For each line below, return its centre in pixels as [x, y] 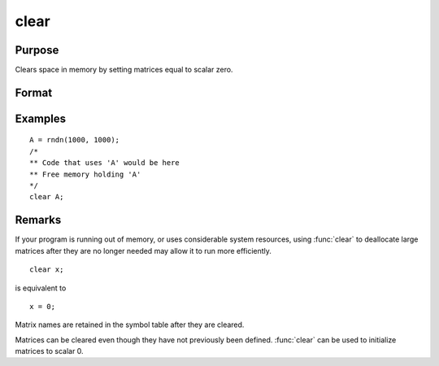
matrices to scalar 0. [50, 351]
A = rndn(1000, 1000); [75, 140]
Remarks [38, 220]
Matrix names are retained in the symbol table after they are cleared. [130, 325]
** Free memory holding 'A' [85, 174]
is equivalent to [41, 288]
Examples [41, 118]
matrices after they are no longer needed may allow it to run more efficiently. [143, 251]
